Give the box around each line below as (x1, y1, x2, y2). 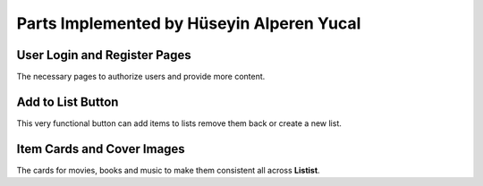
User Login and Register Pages (16, 47, 191, 63)
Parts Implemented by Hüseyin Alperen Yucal (16, 13, 361, 33)
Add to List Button (16, 94, 119, 109)
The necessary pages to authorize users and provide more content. (16, 72, 266, 82)
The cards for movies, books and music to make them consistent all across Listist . (16, 165, 321, 175)
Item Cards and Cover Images (16, 141, 185, 156)
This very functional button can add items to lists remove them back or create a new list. (16, 117, 342, 129)
